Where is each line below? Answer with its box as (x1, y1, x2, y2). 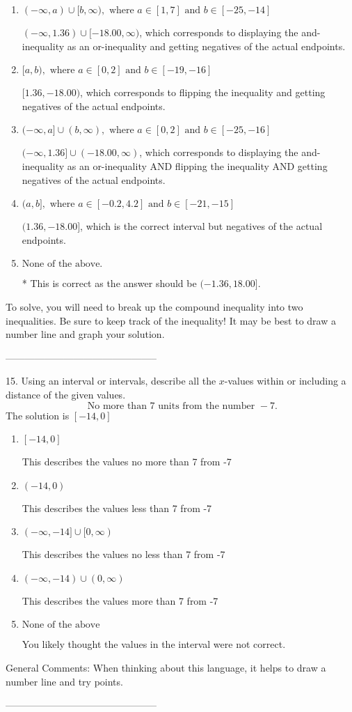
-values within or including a (224, 373, 346, 388)
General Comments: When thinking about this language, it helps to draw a (6, 660, 326, 675)
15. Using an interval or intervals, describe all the (6, 373, 216, 388)
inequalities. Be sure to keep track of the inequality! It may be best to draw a (6, 313, 336, 327)
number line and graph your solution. (6, 327, 165, 341)
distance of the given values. (6, 387, 126, 401)
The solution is (6, 408, 70, 422)
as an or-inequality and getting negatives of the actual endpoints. (67, 38, 346, 53)
